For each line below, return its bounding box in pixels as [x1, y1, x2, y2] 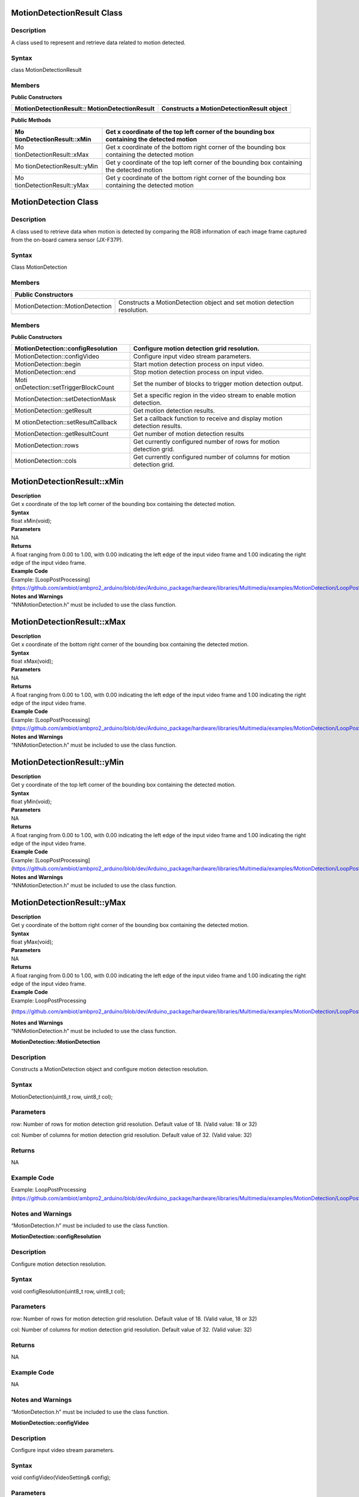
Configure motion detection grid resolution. [133, 344, 260, 353]
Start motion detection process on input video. [133, 360, 264, 368]
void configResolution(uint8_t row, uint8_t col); [11, 1287, 126, 1295]
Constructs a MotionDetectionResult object [161, 105, 288, 113]
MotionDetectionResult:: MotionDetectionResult [14, 105, 155, 113]
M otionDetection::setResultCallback [14, 418, 118, 426]
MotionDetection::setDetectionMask [14, 395, 116, 404]
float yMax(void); [11, 938, 53, 946]
